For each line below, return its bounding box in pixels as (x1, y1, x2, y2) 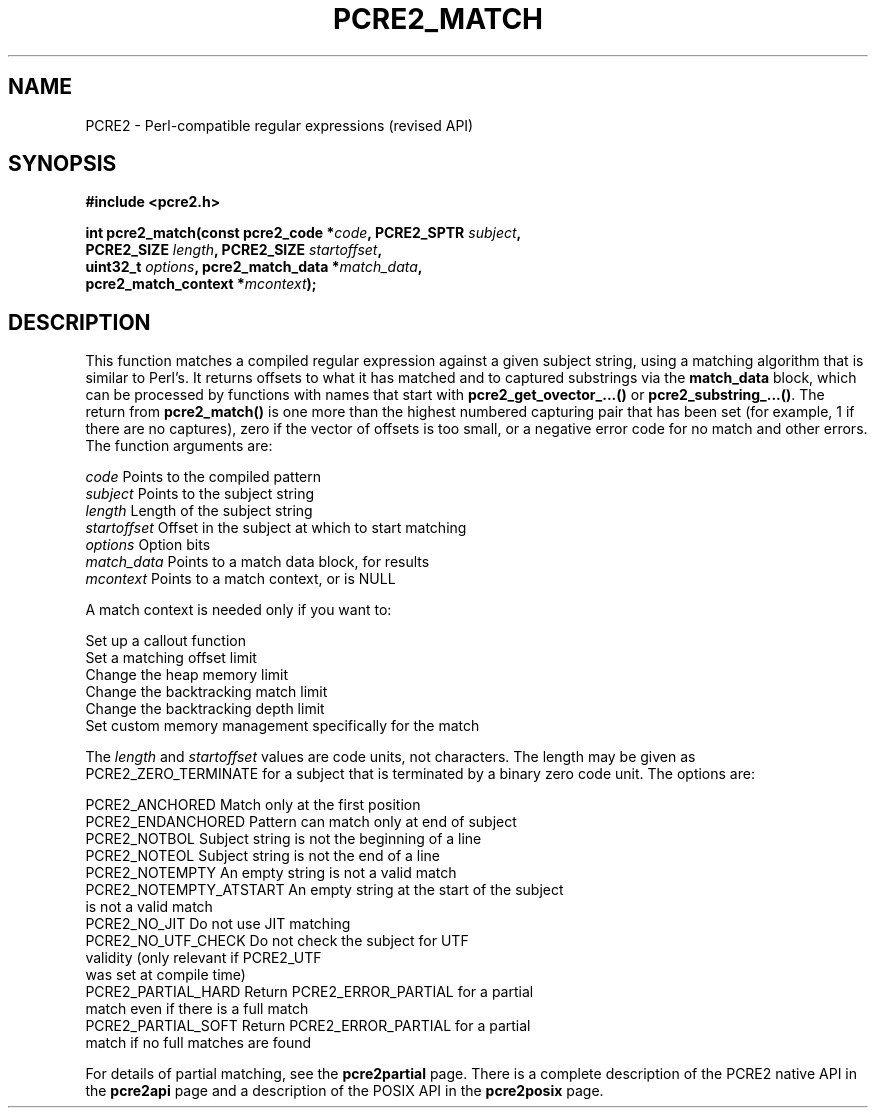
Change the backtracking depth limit (85, 700, 325, 718)
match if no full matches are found (85, 1034, 312, 1052)
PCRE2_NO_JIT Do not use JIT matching (85, 915, 351, 933)
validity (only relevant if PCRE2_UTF (85, 949, 322, 967)
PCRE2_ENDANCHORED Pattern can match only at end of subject (85, 813, 517, 831)
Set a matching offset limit (85, 649, 257, 667)
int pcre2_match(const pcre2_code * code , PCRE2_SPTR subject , (85, 224, 522, 242)
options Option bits (85, 536, 211, 554)
